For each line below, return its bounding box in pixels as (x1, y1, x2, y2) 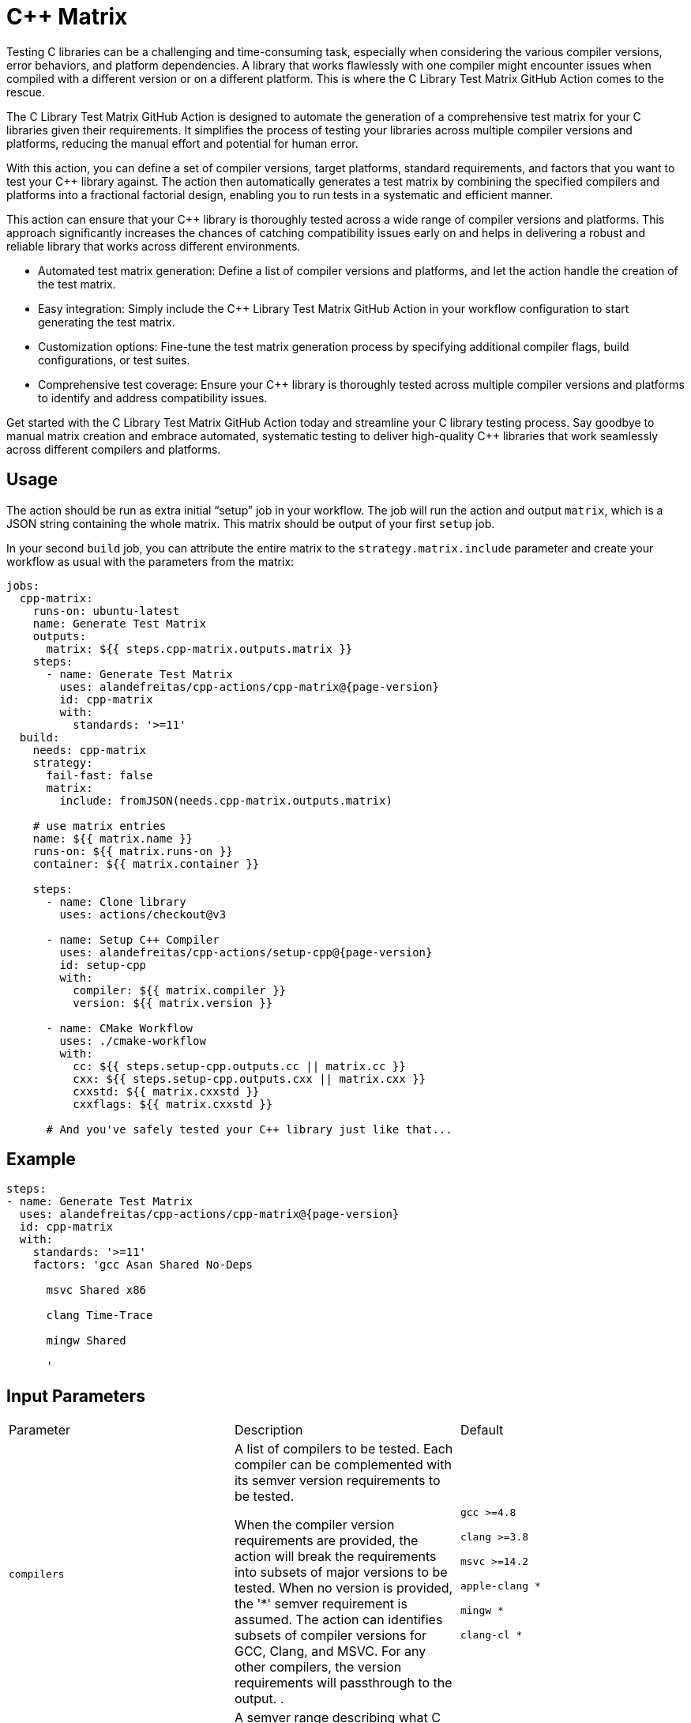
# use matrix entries (32, 819, 167, 832)
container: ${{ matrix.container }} (32, 857, 260, 870)
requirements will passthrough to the (234, 1675, 453, 1691)
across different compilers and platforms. (6, 442, 221, 456)
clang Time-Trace (46, 1309, 153, 1322)
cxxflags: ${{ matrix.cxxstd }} (73, 1097, 273, 1110)
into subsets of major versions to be (234, 1564, 448, 1581)
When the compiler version (234, 1517, 395, 1533)
